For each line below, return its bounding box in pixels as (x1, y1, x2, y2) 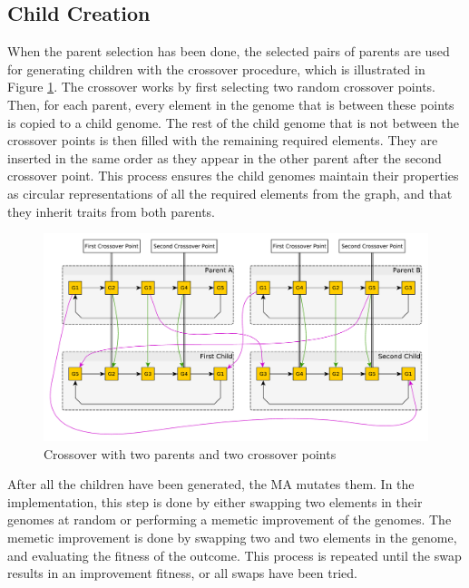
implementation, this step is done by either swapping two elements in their (7, 492, 423, 511)
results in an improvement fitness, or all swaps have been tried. (7, 563, 357, 583)
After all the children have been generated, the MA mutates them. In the (7, 475, 415, 494)
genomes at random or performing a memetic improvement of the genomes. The (7, 510, 452, 529)
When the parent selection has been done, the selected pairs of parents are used (7, 42, 450, 61)
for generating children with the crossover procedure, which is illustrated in (7, 59, 425, 78)
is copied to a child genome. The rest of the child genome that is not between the (7, 113, 459, 132)
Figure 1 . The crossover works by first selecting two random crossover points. (7, 77, 436, 96)
